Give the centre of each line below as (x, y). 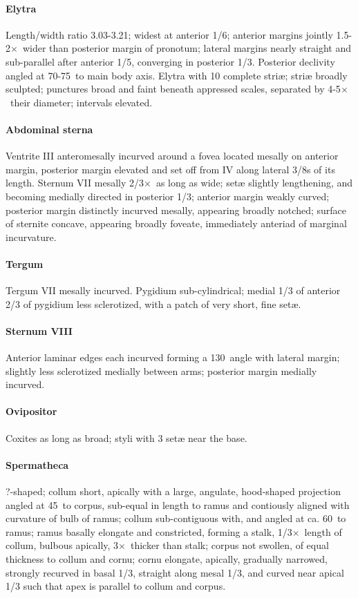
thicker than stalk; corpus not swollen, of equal (229, 545)
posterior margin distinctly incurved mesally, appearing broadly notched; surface (176, 210)
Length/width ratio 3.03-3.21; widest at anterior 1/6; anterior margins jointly (169, 34)
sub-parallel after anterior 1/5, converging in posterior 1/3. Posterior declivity (170, 61)
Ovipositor (31, 411)
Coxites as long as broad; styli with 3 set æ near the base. (126, 437)
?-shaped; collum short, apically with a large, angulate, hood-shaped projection (173, 491)
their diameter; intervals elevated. (81, 102)
